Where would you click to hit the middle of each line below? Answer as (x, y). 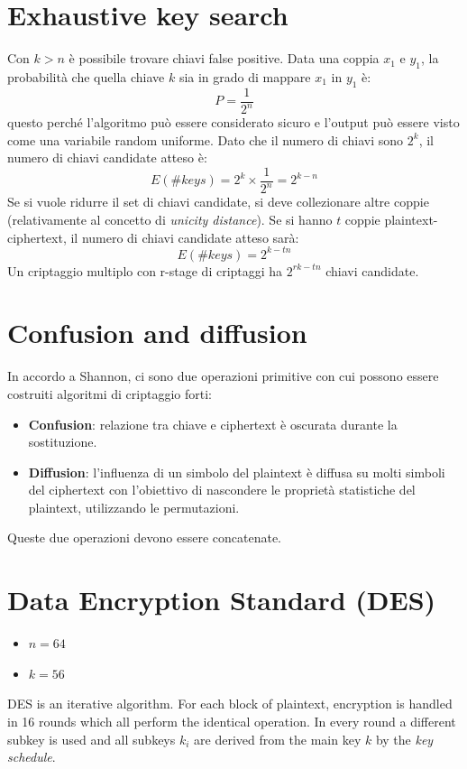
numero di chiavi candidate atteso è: (107, 158)
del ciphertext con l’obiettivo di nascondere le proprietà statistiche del (222, 490)
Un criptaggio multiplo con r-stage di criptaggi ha (145, 270)
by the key (404, 739)
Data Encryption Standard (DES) (222, 600)
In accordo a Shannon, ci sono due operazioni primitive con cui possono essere (223, 376)
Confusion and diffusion (157, 333)
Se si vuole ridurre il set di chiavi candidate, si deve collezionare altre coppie (218, 202)
